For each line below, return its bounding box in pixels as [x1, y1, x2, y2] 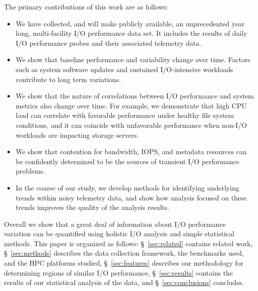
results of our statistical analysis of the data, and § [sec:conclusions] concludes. [4, 277, 245, 288]
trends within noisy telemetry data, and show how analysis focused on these [15, 192, 247, 202]
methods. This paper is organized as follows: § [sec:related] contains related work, [4, 238, 253, 248]
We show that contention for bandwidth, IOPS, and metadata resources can [15, 146, 247, 157]
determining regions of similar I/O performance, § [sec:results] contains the [4, 267, 233, 278]
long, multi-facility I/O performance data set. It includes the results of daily [15, 28, 248, 38]
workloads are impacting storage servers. [15, 129, 139, 140]
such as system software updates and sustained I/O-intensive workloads [15, 64, 233, 74]
